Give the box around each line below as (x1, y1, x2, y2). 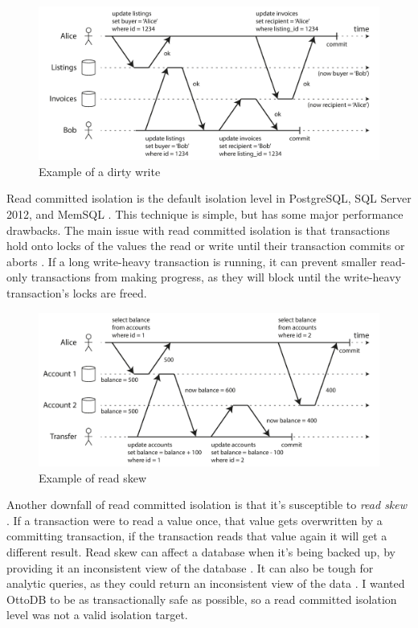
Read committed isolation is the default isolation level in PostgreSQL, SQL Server (6, 190, 412, 207)
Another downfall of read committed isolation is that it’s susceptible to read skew (6, 496, 408, 513)
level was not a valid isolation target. (6, 606, 188, 623)
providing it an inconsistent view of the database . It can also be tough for (6, 559, 374, 576)
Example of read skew (39, 469, 147, 486)
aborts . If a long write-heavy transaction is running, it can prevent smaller (6, 252, 377, 269)
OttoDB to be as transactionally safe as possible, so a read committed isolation (6, 590, 397, 607)
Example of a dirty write (39, 162, 161, 179)
